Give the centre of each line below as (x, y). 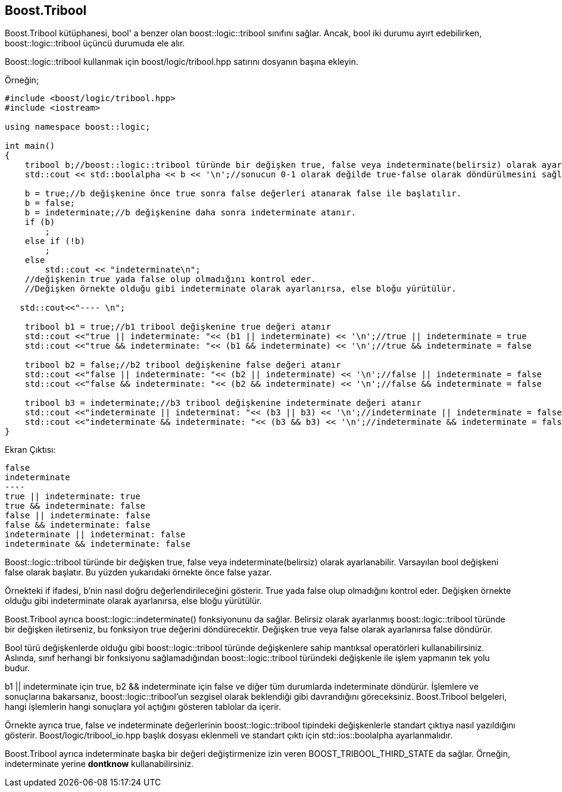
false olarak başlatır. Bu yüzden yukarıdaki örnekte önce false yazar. (138, 572)
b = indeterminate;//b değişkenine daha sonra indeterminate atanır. (191, 213)
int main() (30, 146)
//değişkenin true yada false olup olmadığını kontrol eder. (170, 279)
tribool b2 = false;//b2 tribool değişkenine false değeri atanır (183, 365)
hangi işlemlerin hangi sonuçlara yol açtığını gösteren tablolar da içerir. (143, 707)
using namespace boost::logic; (78, 127)
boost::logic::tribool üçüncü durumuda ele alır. (95, 43)
